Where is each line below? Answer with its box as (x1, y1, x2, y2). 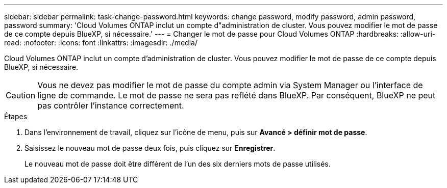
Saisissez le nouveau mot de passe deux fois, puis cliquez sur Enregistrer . (24, 144, 276, 152)
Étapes (4, 112, 28, 121)
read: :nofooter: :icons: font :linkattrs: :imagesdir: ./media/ (4, 38, 197, 47)
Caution (6, 90, 36, 100)
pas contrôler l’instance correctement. (37, 100, 184, 111)
